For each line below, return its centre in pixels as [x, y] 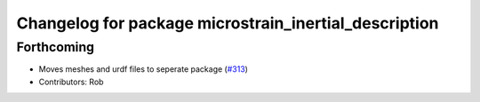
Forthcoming [56, 47]
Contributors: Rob [71, 82]
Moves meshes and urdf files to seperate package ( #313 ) [144, 69]
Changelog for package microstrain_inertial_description [228, 23]
